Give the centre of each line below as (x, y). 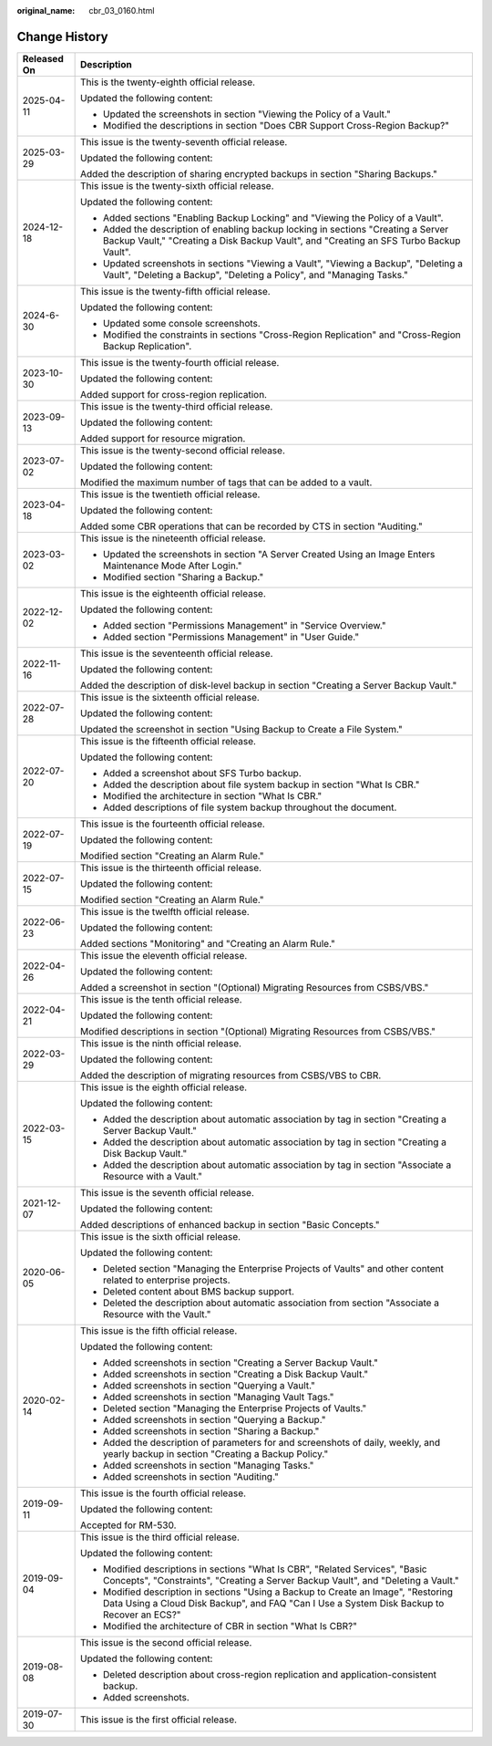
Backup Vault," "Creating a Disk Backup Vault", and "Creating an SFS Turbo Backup (282, 240)
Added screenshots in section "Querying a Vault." (210, 1385)
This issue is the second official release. (166, 1642)
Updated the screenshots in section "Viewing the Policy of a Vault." (247, 114)
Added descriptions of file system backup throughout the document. (250, 807)
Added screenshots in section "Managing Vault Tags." (219, 1397)
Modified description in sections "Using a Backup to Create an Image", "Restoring (278, 1592)
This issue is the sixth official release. (161, 1236)
